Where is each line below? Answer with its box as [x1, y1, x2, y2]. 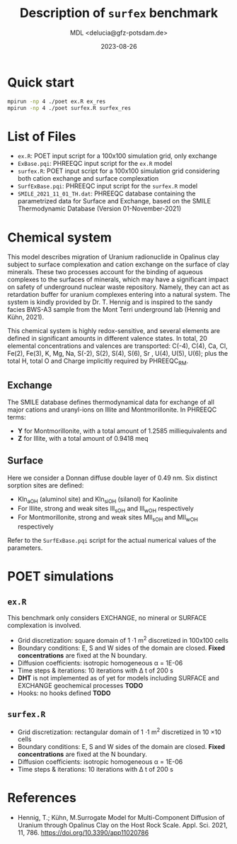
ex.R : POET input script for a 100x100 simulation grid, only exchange [17, 152, 217, 160]
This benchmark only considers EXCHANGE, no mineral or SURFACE [7, 614, 207, 622]
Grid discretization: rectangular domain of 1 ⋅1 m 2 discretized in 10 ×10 [17, 726, 221, 736]
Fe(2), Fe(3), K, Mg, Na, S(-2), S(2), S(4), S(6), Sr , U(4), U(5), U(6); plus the [7, 349, 229, 358]
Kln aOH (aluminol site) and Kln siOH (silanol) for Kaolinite [17, 495, 178, 505]
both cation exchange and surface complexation [17, 174, 159, 183]
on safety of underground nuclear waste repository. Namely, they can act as [7, 283, 230, 291]
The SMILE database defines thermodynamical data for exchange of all [7, 398, 214, 406]
